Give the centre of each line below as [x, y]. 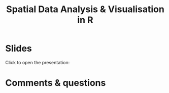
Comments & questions [56, 83]
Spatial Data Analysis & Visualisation [85, 9]
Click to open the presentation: [38, 62]
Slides [19, 49]
